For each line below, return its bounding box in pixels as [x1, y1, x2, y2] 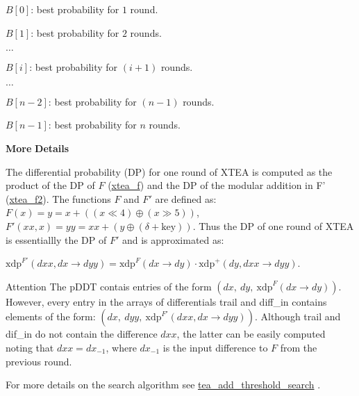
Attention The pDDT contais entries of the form [6, 279, 212, 293]
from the [280, 340, 317, 354]
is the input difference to [162, 340, 268, 354]
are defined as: [155, 191, 217, 206]
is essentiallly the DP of [6, 232, 107, 247]
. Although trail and [254, 309, 341, 324]
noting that [6, 340, 54, 354]
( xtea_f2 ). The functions [6, 191, 111, 206]
